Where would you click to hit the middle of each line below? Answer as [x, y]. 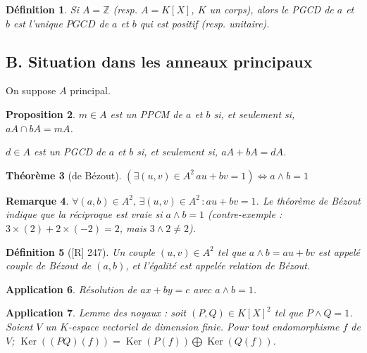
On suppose [31, 90]
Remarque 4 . [37, 200]
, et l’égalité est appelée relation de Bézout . [218, 265]
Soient [19, 326]
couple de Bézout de [49, 265]
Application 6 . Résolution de [71, 289]
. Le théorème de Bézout [308, 200]
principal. [90, 90]
